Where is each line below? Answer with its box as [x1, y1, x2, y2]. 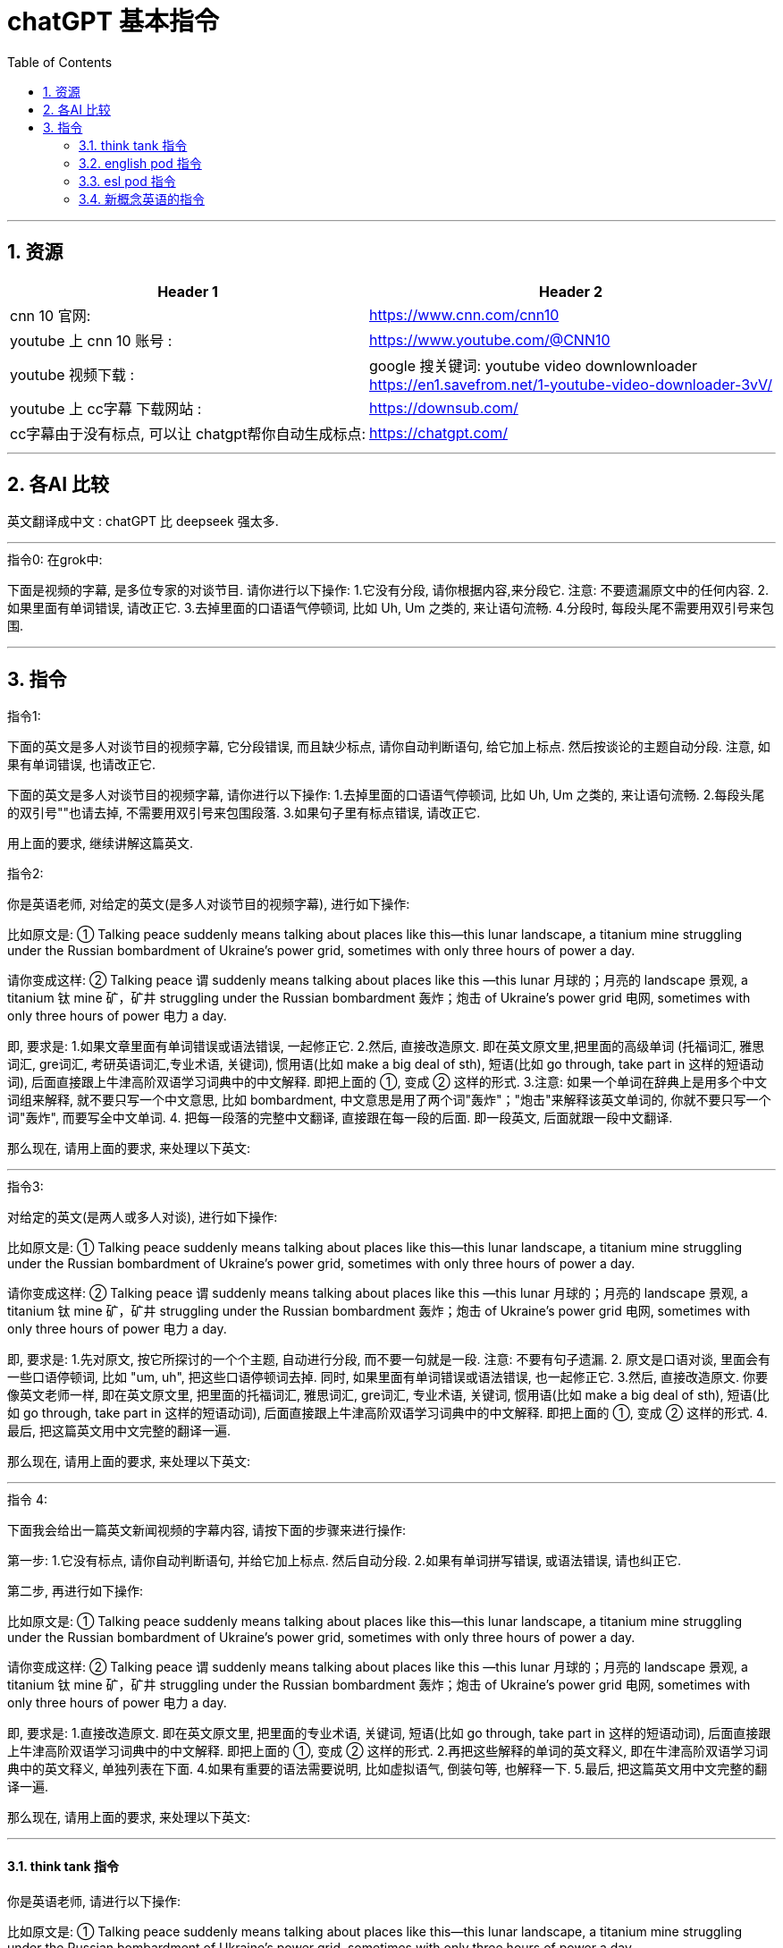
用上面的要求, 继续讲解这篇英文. [7, 835, 194, 851]
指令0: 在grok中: [7, 552, 103, 568]
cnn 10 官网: [10, 306, 91, 325]
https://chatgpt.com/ [369, 423, 508, 442]
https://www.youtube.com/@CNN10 [369, 330, 610, 349]
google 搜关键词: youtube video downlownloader [369, 356, 697, 375]
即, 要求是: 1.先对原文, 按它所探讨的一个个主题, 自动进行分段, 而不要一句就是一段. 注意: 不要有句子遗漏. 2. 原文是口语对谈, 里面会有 [7, 1351, 770, 1368]
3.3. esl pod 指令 [79, 173, 176, 189]
